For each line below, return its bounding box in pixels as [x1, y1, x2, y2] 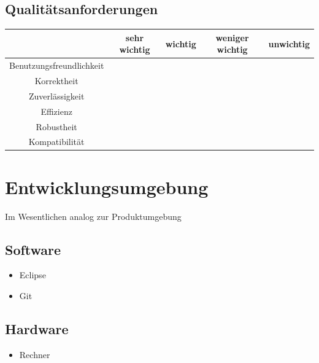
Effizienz [40, 104, 72, 117]
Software [5, 240, 61, 259]
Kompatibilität [28, 135, 85, 148]
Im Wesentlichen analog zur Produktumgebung [5, 209, 182, 222]
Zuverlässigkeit [28, 89, 85, 102]
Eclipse [19, 268, 46, 281]
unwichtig [268, 37, 310, 50]
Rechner [19, 348, 50, 361]
